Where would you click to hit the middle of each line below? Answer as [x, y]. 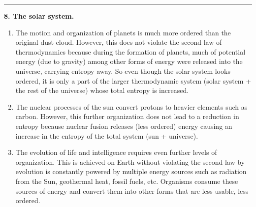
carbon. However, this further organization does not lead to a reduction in [127, 116]
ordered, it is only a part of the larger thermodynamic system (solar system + [133, 80]
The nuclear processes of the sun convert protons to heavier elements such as [131, 106]
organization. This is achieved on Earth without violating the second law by [130, 162]
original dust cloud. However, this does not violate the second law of [119, 42]
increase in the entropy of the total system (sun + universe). [107, 135]
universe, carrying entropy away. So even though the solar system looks [123, 71]
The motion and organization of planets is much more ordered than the [123, 32]
